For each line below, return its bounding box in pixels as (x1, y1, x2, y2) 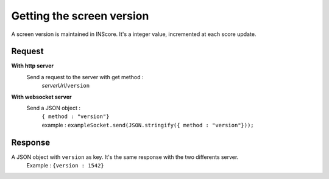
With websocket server (11, 93, 72, 100)
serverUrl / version (41, 82, 90, 89)
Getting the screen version (11, 9, 149, 23)
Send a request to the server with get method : (26, 73, 144, 80)
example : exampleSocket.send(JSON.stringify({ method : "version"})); (41, 121, 254, 128)
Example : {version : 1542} (26, 162, 105, 169)
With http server (11, 62, 54, 69)
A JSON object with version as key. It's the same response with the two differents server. (11, 153, 239, 161)
